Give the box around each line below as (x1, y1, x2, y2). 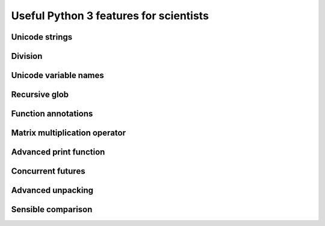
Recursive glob (11, 90, 69, 100)
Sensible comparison (11, 204, 93, 215)
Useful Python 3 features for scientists (11, 9, 209, 22)
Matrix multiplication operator (11, 128, 126, 138)
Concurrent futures (11, 166, 85, 177)
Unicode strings (11, 32, 72, 42)
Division (11, 51, 43, 61)
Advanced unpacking (11, 185, 93, 195)
